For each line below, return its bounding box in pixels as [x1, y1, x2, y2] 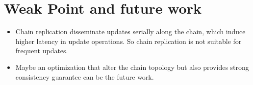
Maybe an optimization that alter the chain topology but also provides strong [15, 62, 249, 72]
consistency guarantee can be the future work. [15, 71, 154, 82]
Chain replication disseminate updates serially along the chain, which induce [15, 26, 246, 37]
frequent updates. [15, 45, 68, 56]
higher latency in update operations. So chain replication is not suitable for [15, 36, 242, 46]
